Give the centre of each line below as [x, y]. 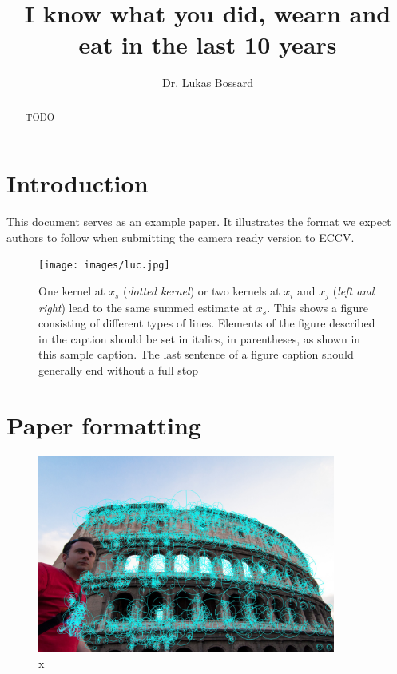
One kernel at [72, 291]
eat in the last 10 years [208, 44]
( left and [353, 291]
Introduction [77, 183]
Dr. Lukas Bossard [208, 83]
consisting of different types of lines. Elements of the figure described [207, 323]
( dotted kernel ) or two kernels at [201, 291]
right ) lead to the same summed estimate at [146, 307]
